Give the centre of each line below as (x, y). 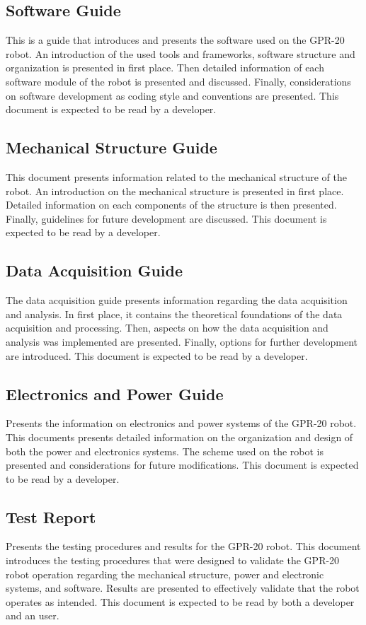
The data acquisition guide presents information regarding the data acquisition (177, 300)
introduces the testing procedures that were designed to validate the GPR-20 (173, 560)
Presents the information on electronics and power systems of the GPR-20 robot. (181, 423)
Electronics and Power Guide (115, 393)
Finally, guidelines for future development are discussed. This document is (166, 218)
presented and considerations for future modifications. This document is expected (182, 465)
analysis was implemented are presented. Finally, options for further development (182, 341)
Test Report (51, 516)
